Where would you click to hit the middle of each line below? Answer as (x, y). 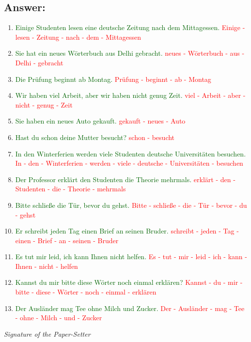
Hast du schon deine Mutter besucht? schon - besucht (95, 137)
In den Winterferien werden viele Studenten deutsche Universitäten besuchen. (131, 153)
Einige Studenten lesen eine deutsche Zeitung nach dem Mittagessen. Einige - (130, 27)
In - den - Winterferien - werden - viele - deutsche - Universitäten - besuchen (129, 163)
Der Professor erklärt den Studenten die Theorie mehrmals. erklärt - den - (125, 179)
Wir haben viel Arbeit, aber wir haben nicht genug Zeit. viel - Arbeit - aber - (130, 95)
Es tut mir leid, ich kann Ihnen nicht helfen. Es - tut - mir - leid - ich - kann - (131, 256)
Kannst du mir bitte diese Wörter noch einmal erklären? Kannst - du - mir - (129, 282)
